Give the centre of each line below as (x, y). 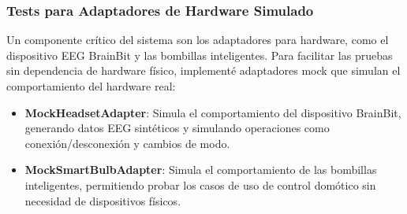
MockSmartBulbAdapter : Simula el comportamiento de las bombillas (201, 170)
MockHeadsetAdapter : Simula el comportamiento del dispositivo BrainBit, (213, 112)
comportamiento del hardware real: (91, 86)
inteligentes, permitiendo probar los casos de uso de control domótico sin (200, 184)
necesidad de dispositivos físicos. (103, 200)
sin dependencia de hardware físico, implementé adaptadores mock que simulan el (203, 70)
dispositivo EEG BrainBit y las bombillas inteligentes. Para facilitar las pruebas (200, 55)
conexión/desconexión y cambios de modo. (127, 143)
